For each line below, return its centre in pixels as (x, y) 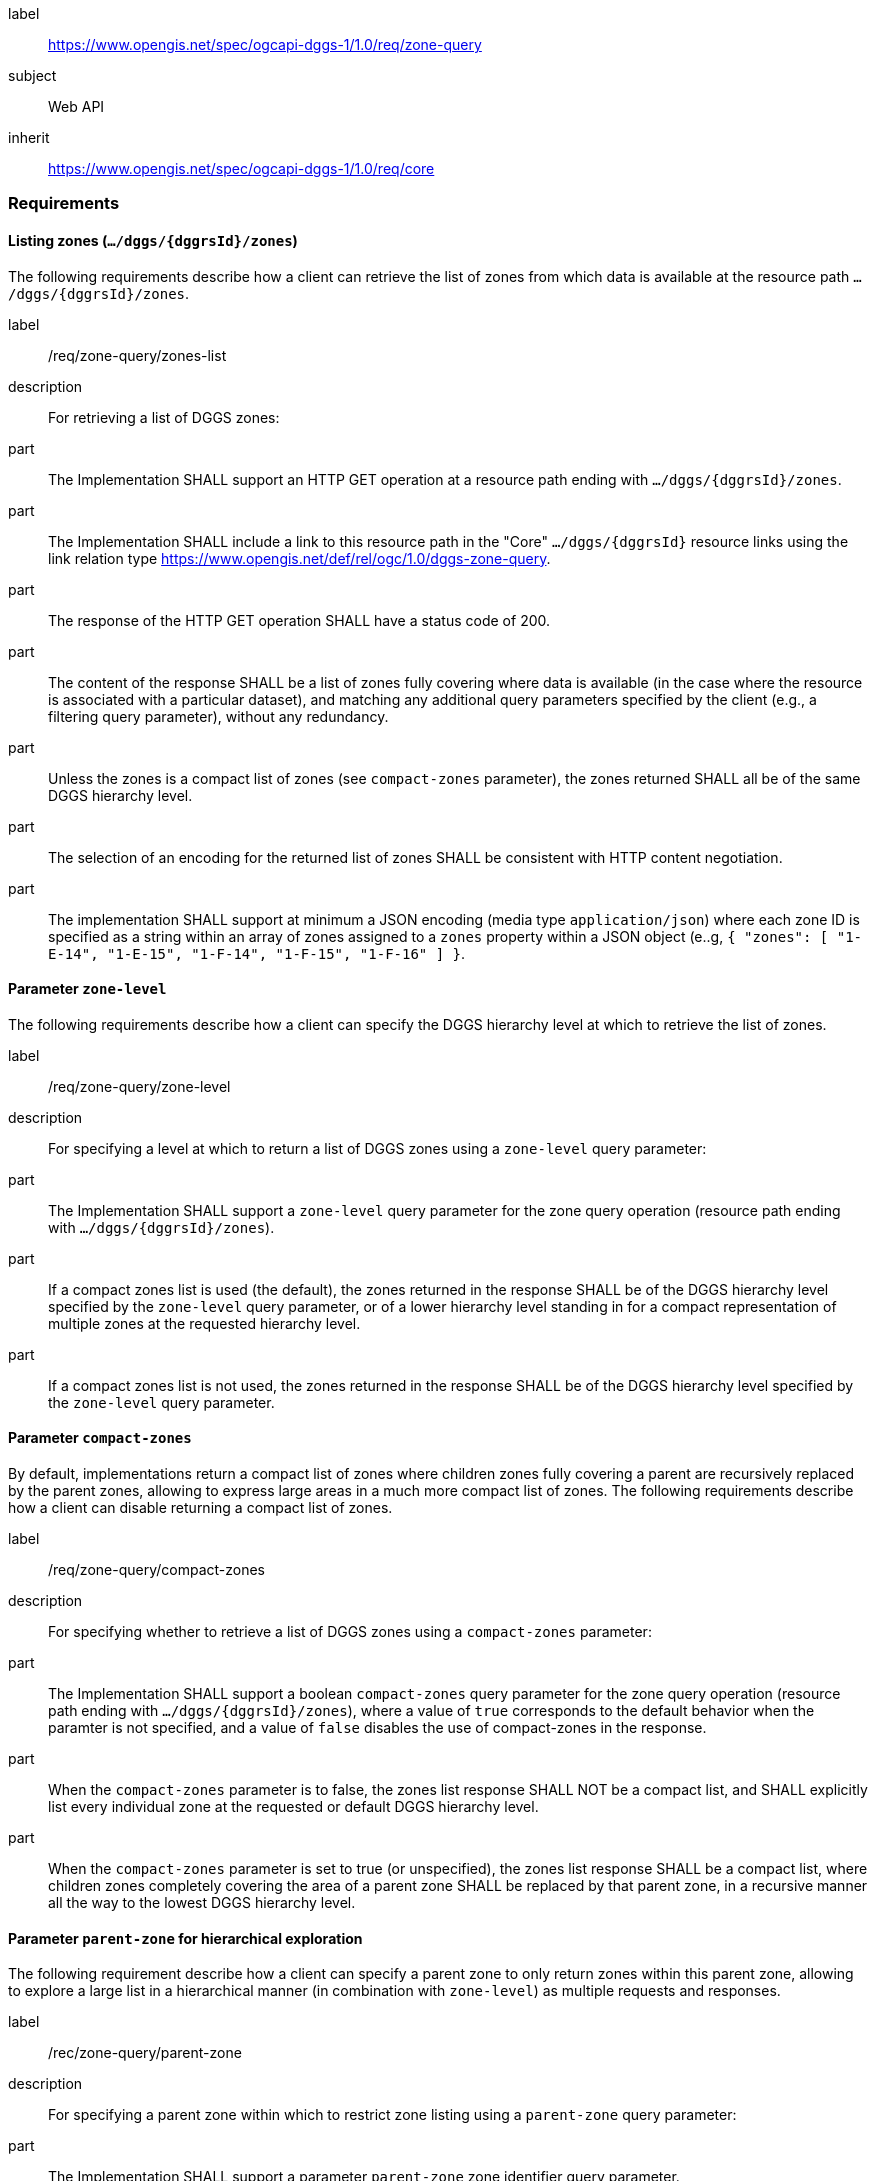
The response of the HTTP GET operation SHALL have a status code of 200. (299, 620)
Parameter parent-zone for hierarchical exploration (185, 1938)
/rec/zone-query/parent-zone (145, 2053)
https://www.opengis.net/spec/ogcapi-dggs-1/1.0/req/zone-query (265, 44)
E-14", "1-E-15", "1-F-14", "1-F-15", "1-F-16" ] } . (257, 953)
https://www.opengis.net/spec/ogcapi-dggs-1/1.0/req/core (241, 168)
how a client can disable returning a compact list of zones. (200, 1508)
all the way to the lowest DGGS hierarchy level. (202, 1903)
